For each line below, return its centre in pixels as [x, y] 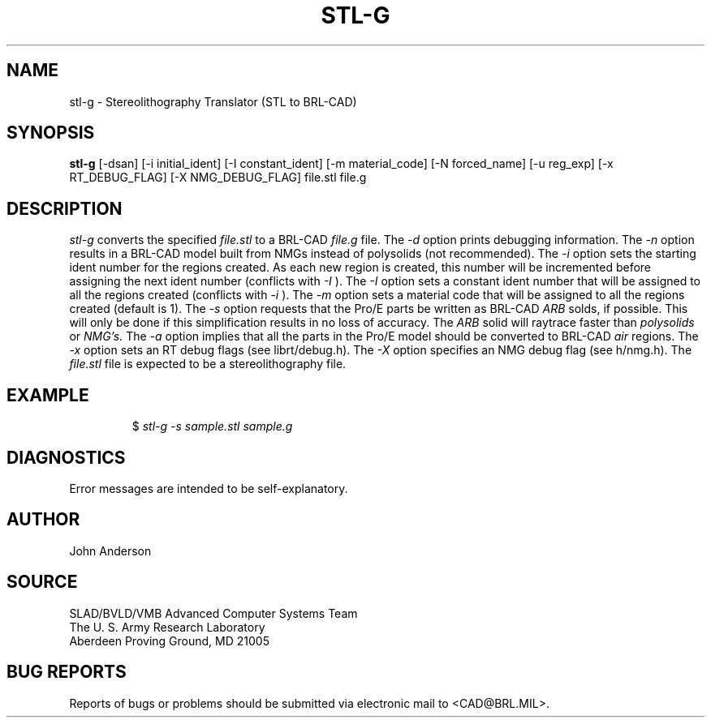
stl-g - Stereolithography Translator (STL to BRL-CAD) [213, 101]
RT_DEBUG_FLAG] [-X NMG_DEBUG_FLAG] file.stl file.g [218, 178]
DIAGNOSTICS [66, 457]
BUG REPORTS [67, 672]
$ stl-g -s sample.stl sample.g [212, 426]
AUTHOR [43, 520]
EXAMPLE [48, 395]
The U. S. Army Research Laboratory [167, 627]
